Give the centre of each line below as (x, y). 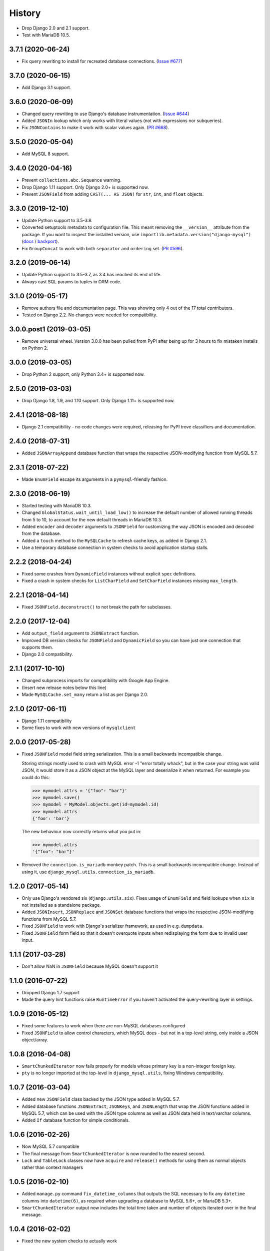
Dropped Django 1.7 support (51, 992)
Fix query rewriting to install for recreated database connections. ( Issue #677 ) (102, 61)
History (25, 13)
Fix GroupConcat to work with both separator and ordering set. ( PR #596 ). (103, 248)
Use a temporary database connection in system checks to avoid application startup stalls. (115, 547)
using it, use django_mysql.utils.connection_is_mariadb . (88, 872)
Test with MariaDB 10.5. (46, 35)
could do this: (36, 777)
